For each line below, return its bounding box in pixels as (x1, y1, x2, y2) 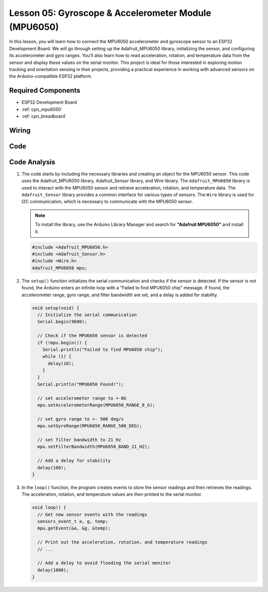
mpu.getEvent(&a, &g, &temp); (37, 526, 111, 531)
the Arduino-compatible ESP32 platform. (9, 73, 92, 79)
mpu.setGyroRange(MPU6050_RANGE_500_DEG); (37, 423, 142, 429)
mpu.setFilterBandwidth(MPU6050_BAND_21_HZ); (37, 444, 150, 450)
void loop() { (32, 505, 67, 511)
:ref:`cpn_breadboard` (21, 113, 67, 119)
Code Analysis (9, 158, 56, 166)
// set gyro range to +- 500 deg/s (37, 416, 124, 422)
